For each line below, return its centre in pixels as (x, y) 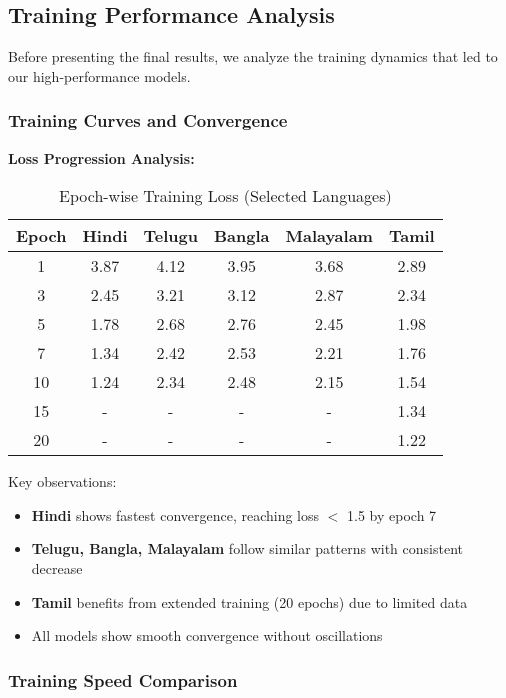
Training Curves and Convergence (148, 120)
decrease (57, 567)
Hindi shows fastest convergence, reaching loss (175, 514)
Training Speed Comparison (123, 679)
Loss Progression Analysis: (101, 157)
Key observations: (62, 481)
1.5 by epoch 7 (392, 514)
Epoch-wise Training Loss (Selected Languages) (225, 196)
